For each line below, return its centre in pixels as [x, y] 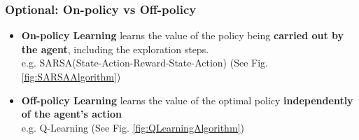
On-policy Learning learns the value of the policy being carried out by [183, 35]
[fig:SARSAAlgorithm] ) [71, 76]
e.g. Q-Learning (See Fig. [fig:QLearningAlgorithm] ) [133, 127]
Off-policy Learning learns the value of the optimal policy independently [187, 100]
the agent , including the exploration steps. [115, 49]
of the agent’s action [71, 114]
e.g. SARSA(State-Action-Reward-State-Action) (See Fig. [145, 63]
